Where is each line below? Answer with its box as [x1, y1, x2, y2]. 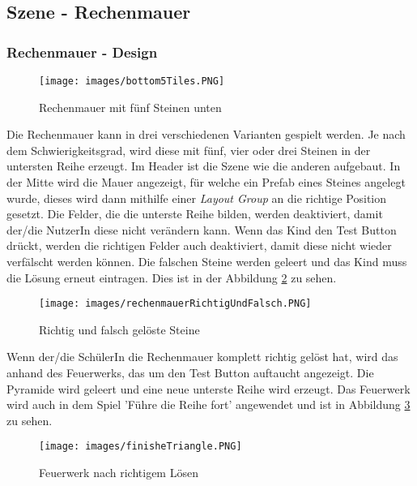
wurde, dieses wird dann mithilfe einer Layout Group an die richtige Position [6, 189, 387, 206]
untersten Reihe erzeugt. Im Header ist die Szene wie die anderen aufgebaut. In [6, 157, 401, 174]
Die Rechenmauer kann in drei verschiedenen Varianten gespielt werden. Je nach [6, 126, 406, 143]
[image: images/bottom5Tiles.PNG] [39, 75, 225, 87]
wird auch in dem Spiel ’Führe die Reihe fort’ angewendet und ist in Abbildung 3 [6, 396, 411, 413]
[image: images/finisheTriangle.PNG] [39, 441, 242, 453]
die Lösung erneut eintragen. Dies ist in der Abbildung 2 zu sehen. [6, 269, 337, 286]
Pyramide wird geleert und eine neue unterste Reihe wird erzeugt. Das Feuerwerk [6, 380, 411, 397]
